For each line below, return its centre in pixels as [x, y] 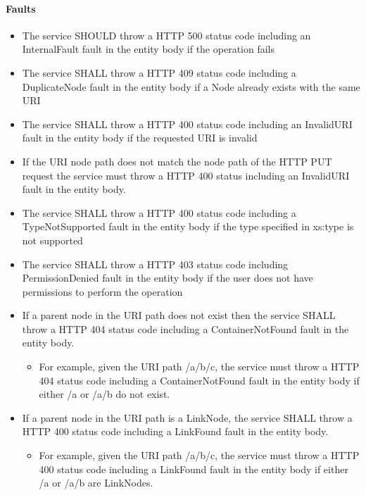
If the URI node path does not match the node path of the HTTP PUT [177, 161]
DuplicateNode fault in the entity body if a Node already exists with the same [191, 86]
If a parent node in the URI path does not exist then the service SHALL [179, 315]
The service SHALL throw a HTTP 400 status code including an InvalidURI [187, 124]
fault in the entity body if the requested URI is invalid [140, 138]
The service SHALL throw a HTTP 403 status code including [155, 264]
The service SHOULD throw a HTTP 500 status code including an [166, 35]
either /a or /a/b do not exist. [105, 394]
